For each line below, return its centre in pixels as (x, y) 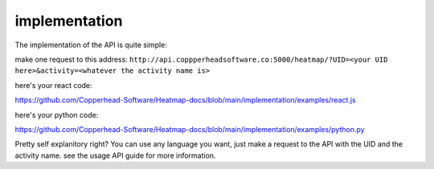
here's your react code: (53, 85)
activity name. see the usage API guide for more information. (115, 155)
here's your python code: (57, 115)
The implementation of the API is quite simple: (91, 45)
